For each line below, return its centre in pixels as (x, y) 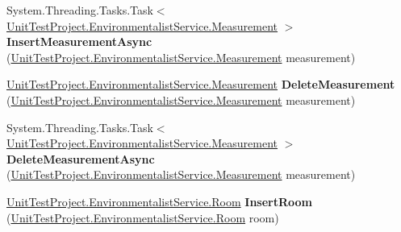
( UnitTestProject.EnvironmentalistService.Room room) (143, 217)
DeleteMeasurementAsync (81, 158)
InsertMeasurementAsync (79, 41)
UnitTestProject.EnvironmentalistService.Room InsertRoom (160, 201)
